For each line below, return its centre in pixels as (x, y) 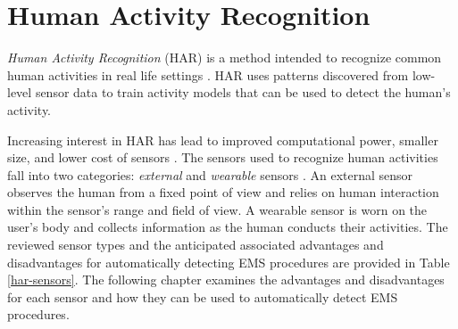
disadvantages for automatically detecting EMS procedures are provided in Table (229, 262)
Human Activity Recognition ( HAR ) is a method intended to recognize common (225, 58)
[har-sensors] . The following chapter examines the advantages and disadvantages (226, 280)
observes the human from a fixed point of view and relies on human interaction (223, 192)
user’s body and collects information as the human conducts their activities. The (228, 227)
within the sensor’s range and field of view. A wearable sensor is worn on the (217, 209)
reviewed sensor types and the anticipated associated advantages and (196, 245)
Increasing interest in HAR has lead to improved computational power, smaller (223, 140)
